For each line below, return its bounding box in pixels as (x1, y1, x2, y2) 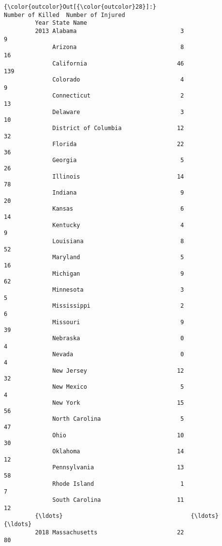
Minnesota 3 (52, 286, 184, 293)
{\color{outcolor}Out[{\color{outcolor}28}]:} (4, 3, 156, 10)
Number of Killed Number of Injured (4, 11, 125, 18)
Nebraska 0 (52, 334, 184, 342)
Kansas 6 (52, 205, 184, 213)
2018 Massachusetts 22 (35, 529, 184, 536)
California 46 (52, 60, 184, 67)
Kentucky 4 (52, 221, 184, 229)
